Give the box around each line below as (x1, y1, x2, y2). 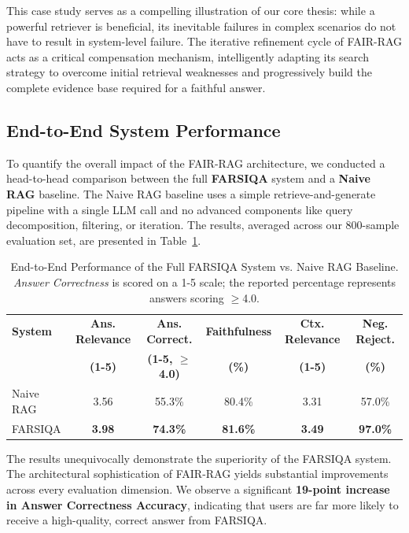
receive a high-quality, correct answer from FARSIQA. (6, 512, 267, 528)
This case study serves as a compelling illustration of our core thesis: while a (6, 2, 375, 18)
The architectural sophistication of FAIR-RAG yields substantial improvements (6, 465, 389, 482)
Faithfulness (205, 323, 272, 339)
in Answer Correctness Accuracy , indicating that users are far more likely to (6, 496, 399, 513)
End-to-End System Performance (6, 117, 281, 142)
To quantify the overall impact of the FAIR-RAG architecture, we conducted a (6, 154, 385, 171)
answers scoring (149, 289, 224, 305)
